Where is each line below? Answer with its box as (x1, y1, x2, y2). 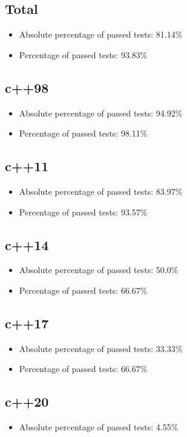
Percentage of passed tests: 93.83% (19, 48, 148, 61)
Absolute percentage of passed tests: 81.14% (19, 28, 183, 41)
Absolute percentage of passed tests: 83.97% (19, 185, 183, 197)
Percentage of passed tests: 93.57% (19, 205, 148, 218)
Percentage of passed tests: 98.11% (19, 127, 148, 140)
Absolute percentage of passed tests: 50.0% (19, 263, 179, 276)
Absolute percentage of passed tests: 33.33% (19, 342, 183, 354)
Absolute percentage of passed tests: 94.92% (19, 106, 183, 119)
